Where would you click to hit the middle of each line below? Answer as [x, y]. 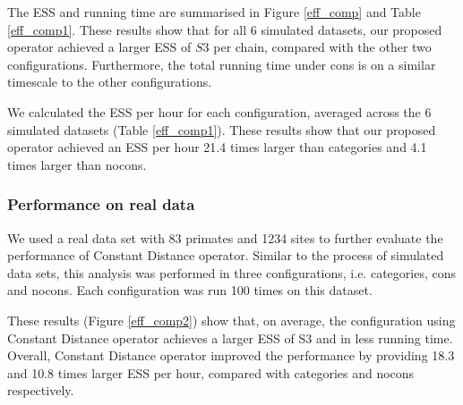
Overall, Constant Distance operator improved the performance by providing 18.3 [231, 355]
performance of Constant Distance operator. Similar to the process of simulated [226, 255]
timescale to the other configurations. [110, 82]
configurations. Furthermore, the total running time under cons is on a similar [222, 64]
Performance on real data [101, 204]
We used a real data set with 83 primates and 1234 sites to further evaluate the [225, 237]
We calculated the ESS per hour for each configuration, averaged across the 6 [219, 111]
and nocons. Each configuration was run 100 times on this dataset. [190, 290]
